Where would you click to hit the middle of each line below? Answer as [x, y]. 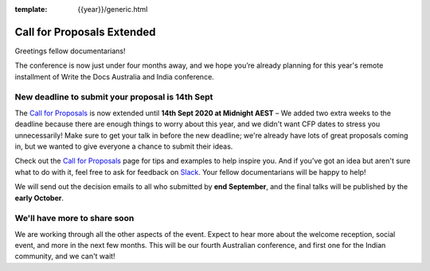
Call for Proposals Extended [85, 32]
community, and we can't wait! [65, 256]
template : [31, 9]
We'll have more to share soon [74, 219]
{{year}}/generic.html [113, 9]
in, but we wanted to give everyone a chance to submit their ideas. [124, 146]
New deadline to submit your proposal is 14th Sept [114, 97]
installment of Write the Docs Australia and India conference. [114, 76]
